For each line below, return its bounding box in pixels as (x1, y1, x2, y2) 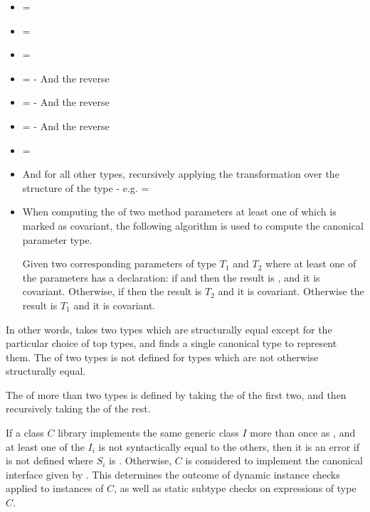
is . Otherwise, (109, 453, 172, 468)
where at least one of (265, 256, 356, 271)
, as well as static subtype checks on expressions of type (114, 481, 356, 496)
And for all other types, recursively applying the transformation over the (22, 166, 339, 181)
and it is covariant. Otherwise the (218, 284, 364, 299)
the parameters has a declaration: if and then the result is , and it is (22, 270, 320, 284)
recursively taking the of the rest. (6, 401, 151, 416)
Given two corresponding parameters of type (22, 256, 217, 271)
